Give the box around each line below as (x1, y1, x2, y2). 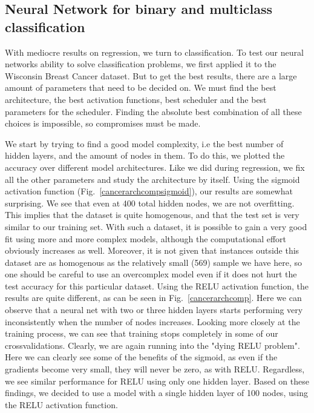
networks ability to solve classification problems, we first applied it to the (5, 58, 276, 70)
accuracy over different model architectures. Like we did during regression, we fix (5, 160, 305, 173)
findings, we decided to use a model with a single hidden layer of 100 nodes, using (5, 386, 308, 399)
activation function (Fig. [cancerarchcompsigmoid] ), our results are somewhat (5, 185, 293, 197)
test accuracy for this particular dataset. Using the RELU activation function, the (5, 279, 309, 292)
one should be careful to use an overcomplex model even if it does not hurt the (5, 268, 297, 280)
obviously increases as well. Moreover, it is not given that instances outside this (5, 244, 299, 257)
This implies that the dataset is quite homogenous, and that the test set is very (5, 208, 299, 221)
